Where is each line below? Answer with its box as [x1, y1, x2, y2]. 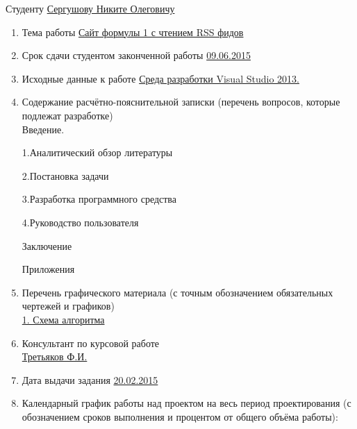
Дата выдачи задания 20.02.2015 [22, 372, 158, 387]
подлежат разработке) [22, 108, 113, 122]
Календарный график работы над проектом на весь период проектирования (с [22, 396, 351, 410]
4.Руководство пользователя [22, 214, 139, 229]
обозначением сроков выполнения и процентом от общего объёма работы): [22, 409, 338, 423]
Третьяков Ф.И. [22, 349, 88, 364]
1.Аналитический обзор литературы [22, 145, 173, 160]
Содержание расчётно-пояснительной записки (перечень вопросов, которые [22, 94, 340, 109]
